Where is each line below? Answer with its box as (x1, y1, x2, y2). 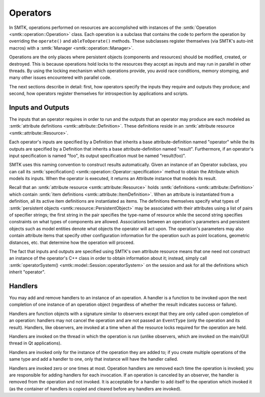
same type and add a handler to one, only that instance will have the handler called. (9, 356, 179, 362)
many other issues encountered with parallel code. (9, 75, 112, 80)
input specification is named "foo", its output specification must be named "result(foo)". (9, 153, 186, 159)
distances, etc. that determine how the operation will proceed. (9, 239, 135, 245)
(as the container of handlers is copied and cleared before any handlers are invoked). (9, 386, 182, 392)
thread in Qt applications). (9, 340, 62, 346)
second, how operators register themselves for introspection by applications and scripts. (9, 91, 188, 97)
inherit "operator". (9, 269, 46, 275)
